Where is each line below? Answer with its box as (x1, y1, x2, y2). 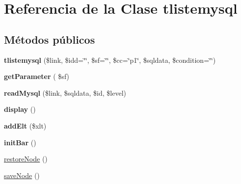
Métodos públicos (4, 31, 95, 47)
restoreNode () (4, 154, 48, 164)
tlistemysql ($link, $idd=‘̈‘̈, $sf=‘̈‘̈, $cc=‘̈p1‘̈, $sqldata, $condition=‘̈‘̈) (4, 54, 216, 65)
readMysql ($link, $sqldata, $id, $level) (4, 87, 127, 98)
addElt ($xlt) (4, 120, 47, 131)
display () (4, 104, 36, 114)
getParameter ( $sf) (4, 71, 70, 81)
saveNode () (4, 170, 40, 180)
